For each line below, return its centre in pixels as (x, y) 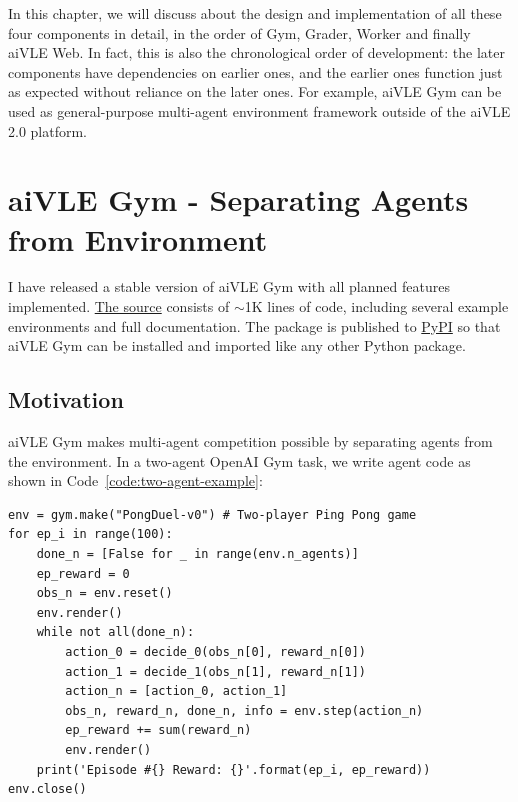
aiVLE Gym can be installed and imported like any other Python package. (237, 345)
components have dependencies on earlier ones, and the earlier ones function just (255, 71)
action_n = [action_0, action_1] (176, 691)
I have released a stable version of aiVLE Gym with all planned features (229, 286)
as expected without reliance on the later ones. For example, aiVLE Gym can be (255, 91)
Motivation (66, 399)
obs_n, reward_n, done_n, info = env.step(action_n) (244, 710)
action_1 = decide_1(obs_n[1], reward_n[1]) (215, 671)
